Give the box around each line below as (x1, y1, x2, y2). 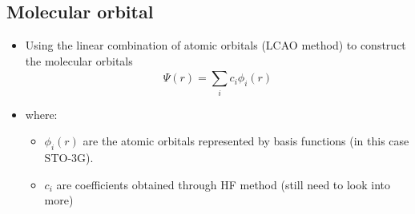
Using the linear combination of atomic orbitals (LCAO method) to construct (25, 37, 406, 53)
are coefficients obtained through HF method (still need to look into (56, 176, 391, 192)
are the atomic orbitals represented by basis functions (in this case (83, 133, 409, 149)
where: (25, 105, 58, 122)
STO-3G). (44, 149, 94, 165)
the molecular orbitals (25, 52, 133, 69)
